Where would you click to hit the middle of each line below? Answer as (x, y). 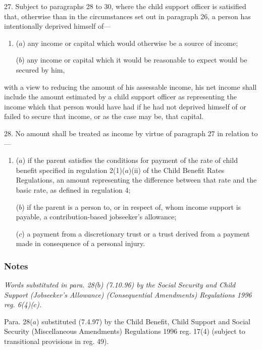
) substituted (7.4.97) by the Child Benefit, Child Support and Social (144, 321)
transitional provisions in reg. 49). (57, 341)
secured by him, (40, 69)
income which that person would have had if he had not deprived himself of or (125, 106)
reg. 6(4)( (19, 304)
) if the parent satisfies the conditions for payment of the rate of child (130, 160)
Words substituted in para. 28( (51, 285)
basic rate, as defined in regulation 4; (73, 189)
